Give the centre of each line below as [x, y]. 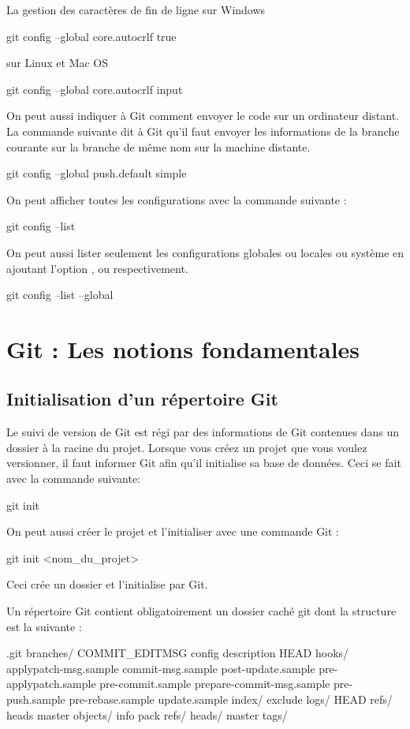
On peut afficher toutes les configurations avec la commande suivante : [177, 199]
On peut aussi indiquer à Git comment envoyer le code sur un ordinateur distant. [203, 116]
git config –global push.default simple [97, 173]
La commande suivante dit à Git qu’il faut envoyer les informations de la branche [203, 131]
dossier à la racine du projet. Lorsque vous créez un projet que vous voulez [187, 447]
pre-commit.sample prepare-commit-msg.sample [215, 684]
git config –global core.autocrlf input [95, 89]
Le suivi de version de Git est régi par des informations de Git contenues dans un [203, 432]
